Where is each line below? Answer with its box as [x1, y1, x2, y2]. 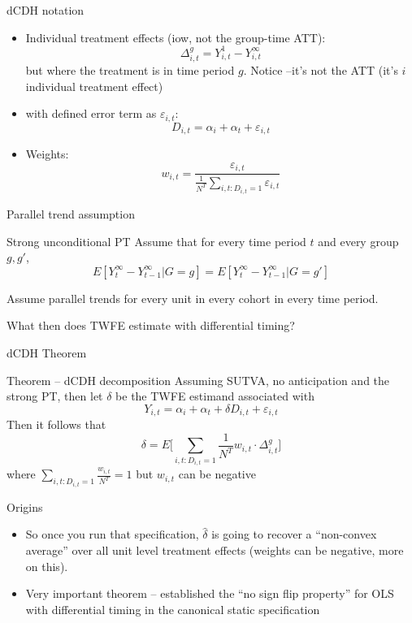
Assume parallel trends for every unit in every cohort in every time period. [7, 289, 379, 306]
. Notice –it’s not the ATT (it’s [243, 62, 398, 79]
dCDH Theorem [7, 344, 87, 361]
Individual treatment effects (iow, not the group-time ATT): [25, 28, 326, 45]
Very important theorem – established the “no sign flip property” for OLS [25, 585, 394, 602]
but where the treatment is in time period [25, 62, 235, 79]
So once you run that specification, [25, 526, 199, 543]
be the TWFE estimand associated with [115, 387, 314, 405]
